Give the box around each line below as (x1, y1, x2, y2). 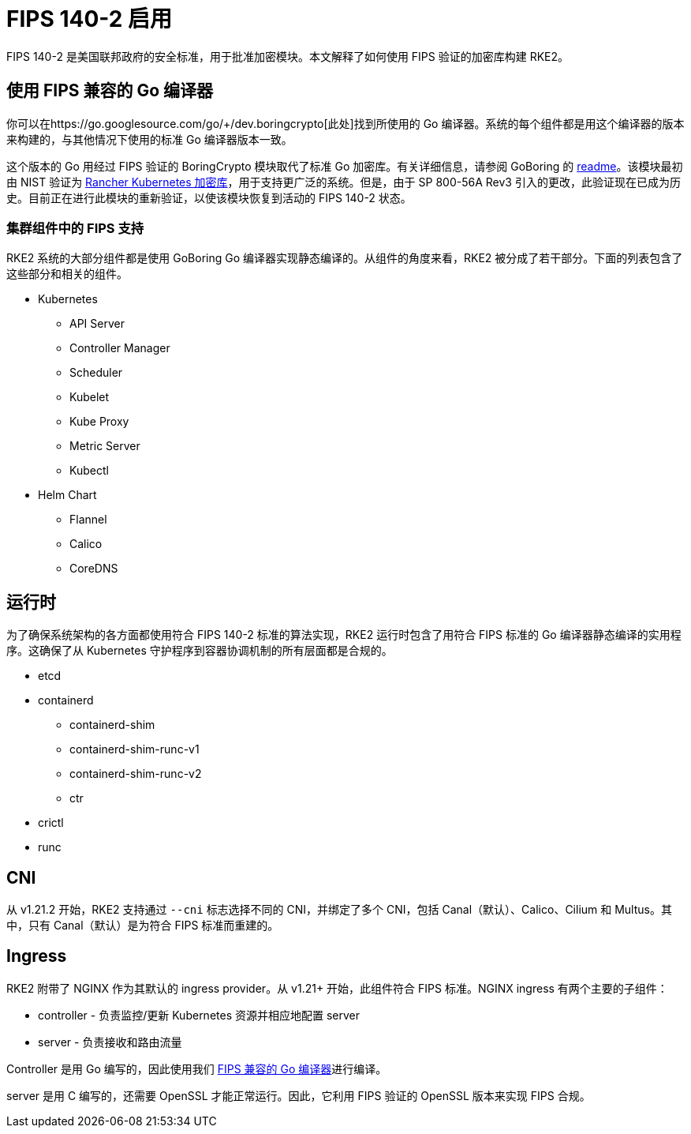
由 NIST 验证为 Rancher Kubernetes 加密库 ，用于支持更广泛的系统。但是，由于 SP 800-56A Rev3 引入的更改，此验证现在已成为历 (6, 175, 681, 189)
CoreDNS (69, 561, 118, 576)
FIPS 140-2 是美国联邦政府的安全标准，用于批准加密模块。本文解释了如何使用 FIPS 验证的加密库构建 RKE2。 (6, 49, 570, 63)
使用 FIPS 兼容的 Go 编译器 (6, 81, 214, 101)
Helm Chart (38, 488, 97, 502)
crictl (38, 816, 64, 830)
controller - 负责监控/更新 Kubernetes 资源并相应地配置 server (38, 1008, 360, 1022)
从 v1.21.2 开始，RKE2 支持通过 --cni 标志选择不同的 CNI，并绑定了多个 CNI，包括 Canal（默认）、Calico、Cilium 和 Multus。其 (6, 903, 672, 917)
